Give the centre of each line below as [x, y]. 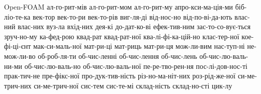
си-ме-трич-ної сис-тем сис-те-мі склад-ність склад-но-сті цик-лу [133, 85]
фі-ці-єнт [18, 46]
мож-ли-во [20, 56]
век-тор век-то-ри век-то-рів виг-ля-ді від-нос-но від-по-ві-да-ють [132, 16]
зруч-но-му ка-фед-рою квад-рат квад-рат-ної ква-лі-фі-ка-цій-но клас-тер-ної [122, 36]
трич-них [18, 85]
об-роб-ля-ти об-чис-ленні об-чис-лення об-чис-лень [117, 56]
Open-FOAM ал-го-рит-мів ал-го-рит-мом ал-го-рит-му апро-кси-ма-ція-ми [119, 7]
